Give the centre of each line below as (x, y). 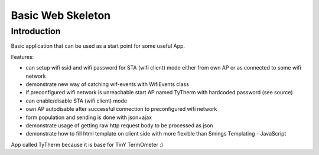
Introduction (36, 31)
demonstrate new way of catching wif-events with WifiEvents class (107, 84)
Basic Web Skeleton (61, 15)
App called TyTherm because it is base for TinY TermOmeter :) (87, 144)
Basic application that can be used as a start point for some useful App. (98, 46)
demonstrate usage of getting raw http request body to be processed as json (119, 125)
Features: (22, 57)
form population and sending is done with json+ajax (89, 117)
